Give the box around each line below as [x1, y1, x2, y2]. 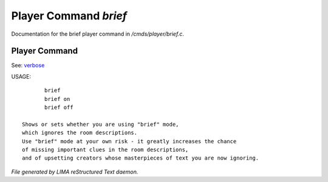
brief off [44, 104, 73, 111]
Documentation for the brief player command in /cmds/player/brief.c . [11, 30, 185, 37]
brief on [44, 96, 70, 102]
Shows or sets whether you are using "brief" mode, [22, 121, 179, 128]
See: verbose [11, 62, 45, 69]
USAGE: [11, 73, 32, 80]
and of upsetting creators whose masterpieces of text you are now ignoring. [22, 155, 259, 161]
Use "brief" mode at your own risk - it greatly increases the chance [22, 138, 237, 145]
